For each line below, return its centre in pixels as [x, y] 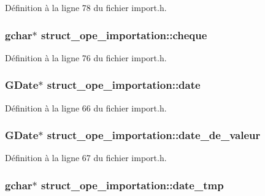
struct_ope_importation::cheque [124, 35]
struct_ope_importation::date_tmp [132, 185]
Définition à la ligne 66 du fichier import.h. [86, 107]
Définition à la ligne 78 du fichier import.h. [86, 7]
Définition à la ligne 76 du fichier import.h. [86, 57]
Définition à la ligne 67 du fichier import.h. [86, 158]
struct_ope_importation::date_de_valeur [154, 135]
